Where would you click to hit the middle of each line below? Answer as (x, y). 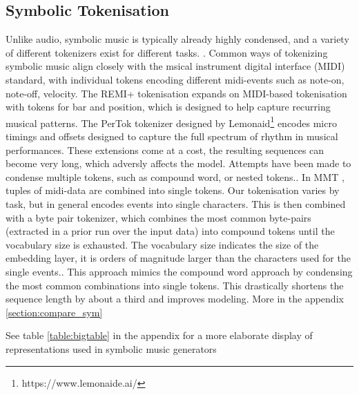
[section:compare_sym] (54, 312)
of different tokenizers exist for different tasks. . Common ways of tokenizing (167, 52)
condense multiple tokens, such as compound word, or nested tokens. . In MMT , (175, 176)
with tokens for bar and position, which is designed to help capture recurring (168, 107)
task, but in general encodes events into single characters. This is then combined (176, 203)
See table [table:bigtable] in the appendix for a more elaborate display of (159, 335)
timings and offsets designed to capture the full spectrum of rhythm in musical (172, 136)
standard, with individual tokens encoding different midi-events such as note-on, (175, 79)
